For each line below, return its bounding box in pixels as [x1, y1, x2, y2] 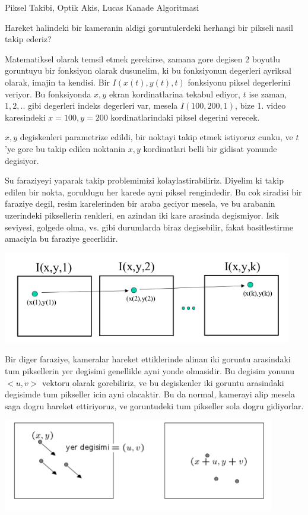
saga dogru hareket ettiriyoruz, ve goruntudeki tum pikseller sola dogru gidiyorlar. [5, 399, 304, 412]
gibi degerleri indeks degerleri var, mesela [27, 99, 178, 112]
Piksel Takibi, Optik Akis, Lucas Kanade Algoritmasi [5, 1, 199, 13]
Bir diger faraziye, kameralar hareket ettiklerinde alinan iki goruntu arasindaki [5, 353, 291, 365]
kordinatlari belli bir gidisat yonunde [143, 142, 277, 154]
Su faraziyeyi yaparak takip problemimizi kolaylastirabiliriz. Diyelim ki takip [5, 174, 284, 187]
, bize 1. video [235, 99, 286, 112]
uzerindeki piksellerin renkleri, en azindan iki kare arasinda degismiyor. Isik [5, 208, 280, 221]
